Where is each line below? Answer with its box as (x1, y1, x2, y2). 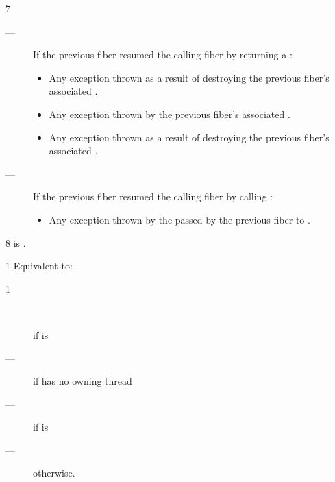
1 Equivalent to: (5, 258, 73, 273)
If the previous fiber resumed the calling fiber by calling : (33, 189, 273, 204)
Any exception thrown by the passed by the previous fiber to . (49, 212, 310, 226)
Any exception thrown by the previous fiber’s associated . (49, 106, 290, 121)
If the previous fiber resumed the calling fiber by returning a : (33, 47, 293, 62)
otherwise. (33, 466, 75, 480)
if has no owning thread (33, 374, 132, 388)
